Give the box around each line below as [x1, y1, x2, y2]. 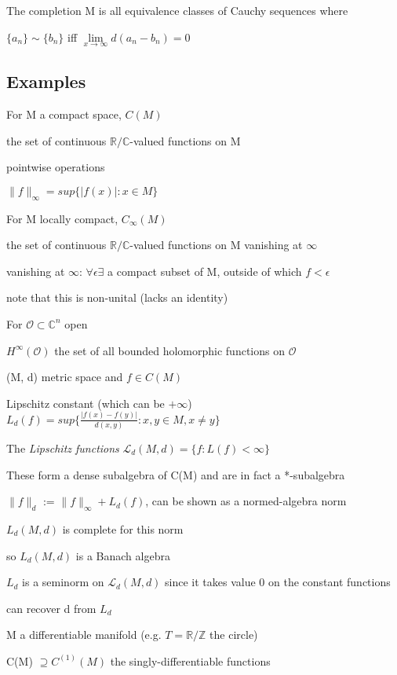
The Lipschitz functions [6, 439, 119, 456]
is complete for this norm [62, 520, 184, 537]
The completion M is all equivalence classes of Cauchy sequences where [6, 2, 348, 18]
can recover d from [6, 600, 97, 616]
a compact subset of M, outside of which [107, 262, 302, 279]
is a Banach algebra [75, 547, 170, 563]
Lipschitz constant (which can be [6, 394, 165, 411]
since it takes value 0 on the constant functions [165, 574, 391, 590]
